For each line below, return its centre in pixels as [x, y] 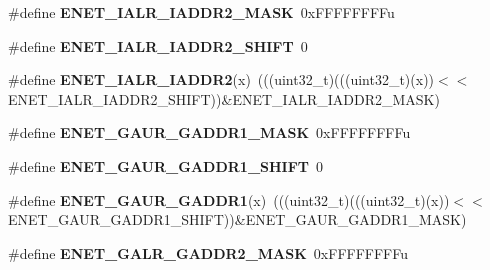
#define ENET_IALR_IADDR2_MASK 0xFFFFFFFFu [201, 12]
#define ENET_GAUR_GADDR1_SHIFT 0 [166, 165]
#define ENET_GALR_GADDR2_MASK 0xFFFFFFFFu [208, 252]
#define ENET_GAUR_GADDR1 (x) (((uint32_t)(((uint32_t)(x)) [229, 199]
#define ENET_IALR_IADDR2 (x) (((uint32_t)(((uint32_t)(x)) [221, 79]
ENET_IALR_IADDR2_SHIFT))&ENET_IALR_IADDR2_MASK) [224, 98]
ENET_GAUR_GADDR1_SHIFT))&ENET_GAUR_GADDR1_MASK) [237, 219]
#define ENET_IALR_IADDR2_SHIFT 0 [158, 45]
